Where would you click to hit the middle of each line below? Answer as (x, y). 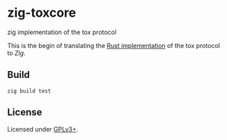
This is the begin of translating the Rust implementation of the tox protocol (114, 45)
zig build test (29, 91)
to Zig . (16, 53)
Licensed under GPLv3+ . (43, 129)
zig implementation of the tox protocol (62, 32)
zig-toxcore (42, 13)
